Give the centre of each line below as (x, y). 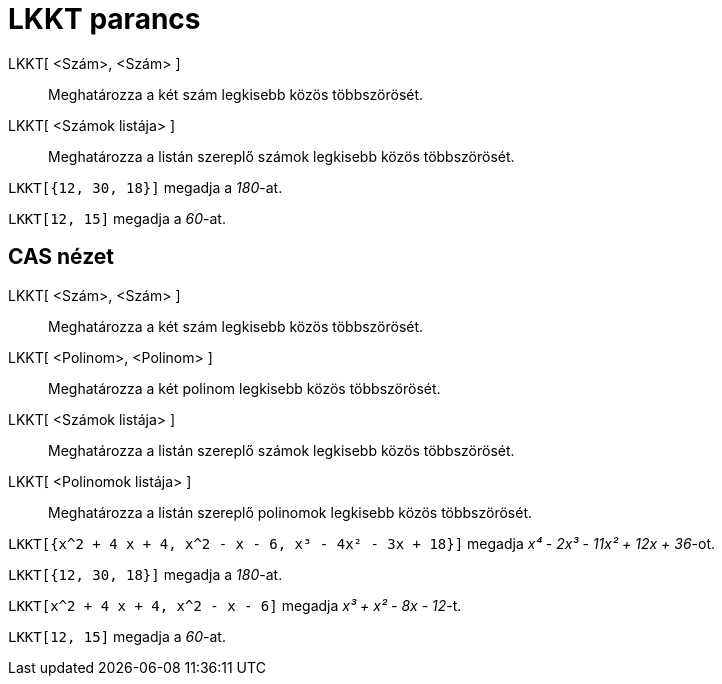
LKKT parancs (104, 19)
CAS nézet (61, 257)
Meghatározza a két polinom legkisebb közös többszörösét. (244, 388)
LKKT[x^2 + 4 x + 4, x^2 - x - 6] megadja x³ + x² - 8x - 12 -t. (235, 605)
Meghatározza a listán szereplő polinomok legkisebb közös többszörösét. (290, 512)
